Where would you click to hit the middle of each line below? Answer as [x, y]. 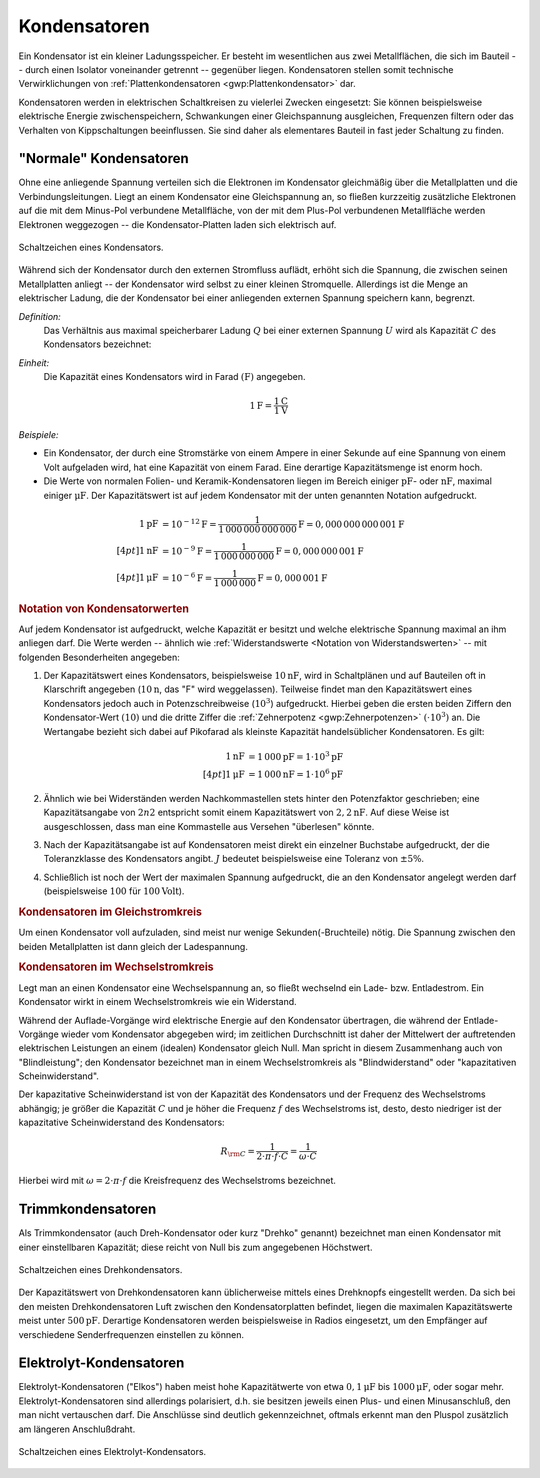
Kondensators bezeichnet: [97, 344]
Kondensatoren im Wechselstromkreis [116, 967]
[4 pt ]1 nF [137, 551]
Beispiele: [38, 435]
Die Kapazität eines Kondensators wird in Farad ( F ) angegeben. [174, 377]
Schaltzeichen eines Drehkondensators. [100, 1269]
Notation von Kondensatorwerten [104, 608]
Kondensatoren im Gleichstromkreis [110, 912]
